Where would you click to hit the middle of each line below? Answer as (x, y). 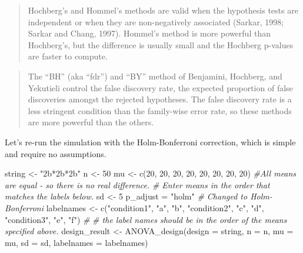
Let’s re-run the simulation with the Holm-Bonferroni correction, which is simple (150, 142)
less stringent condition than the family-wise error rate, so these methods (160, 110)
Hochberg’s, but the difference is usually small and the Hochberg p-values (161, 44)
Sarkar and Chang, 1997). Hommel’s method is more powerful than (149, 33)
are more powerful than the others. (91, 122)
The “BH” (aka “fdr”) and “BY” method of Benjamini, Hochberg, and (155, 76)
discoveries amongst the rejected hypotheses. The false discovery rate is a (160, 99)
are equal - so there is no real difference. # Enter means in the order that (137, 184)
